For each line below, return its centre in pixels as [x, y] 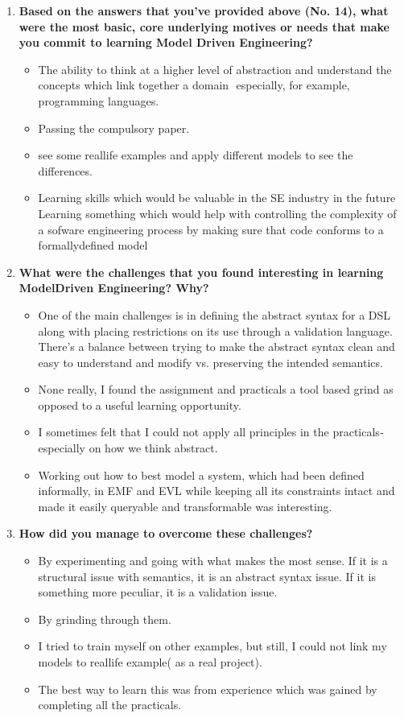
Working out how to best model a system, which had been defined [201, 475]
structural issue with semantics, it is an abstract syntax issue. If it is [207, 576]
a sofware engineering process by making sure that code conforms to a [211, 229]
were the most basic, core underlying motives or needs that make [204, 26]
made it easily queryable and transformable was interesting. [185, 506]
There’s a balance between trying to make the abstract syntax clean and [216, 347]
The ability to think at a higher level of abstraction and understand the [215, 69]
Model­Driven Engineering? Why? [114, 288]
